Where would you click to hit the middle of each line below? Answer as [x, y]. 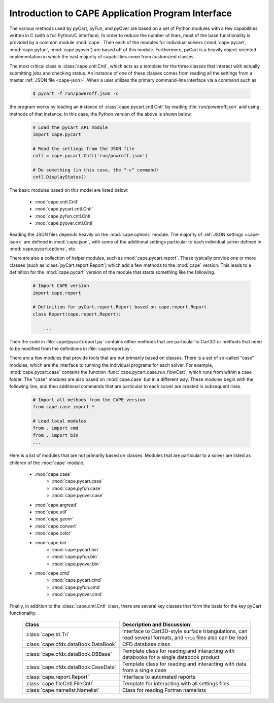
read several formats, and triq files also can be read [185, 638]
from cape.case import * [64, 407]
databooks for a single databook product [171, 657]
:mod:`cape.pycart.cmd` [77, 580]
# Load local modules [60, 421]
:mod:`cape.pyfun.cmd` [77, 587]
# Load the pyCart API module [70, 127]
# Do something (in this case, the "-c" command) [96, 170]
